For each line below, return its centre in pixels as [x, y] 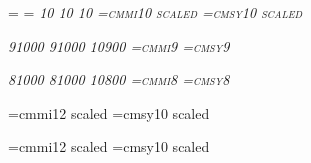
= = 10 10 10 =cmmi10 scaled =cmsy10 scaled [155, 12]
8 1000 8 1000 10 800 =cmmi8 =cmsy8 [119, 79]
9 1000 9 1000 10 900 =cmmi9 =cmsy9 [119, 45]
